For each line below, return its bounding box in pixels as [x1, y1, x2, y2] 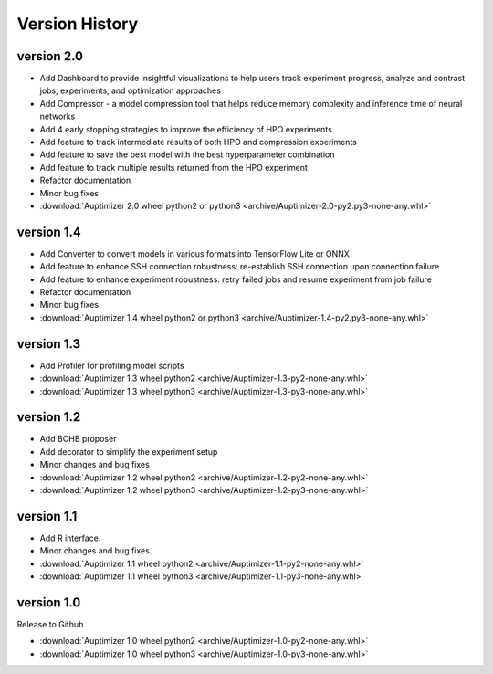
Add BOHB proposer [39, 434, 117, 445]
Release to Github [16, 618, 84, 629]
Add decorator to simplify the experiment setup [39, 446, 218, 457]
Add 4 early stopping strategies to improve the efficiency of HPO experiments [39, 123, 332, 134]
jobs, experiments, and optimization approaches [39, 85, 221, 96]
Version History [16, 14, 139, 34]
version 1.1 [16, 508, 78, 524]
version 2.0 [16, 48, 84, 64]
